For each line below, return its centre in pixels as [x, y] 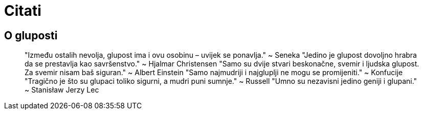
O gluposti [31, 35]
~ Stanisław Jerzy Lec [62, 90]
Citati [23, 11]
